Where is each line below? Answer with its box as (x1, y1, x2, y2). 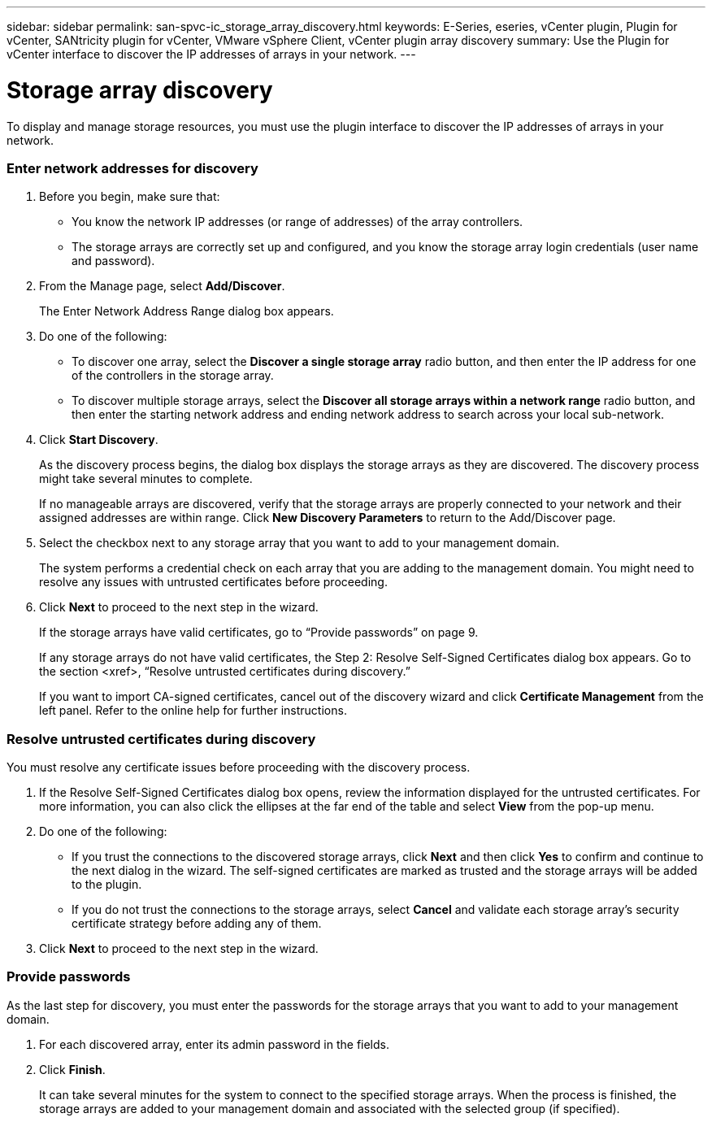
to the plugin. (72, 877, 142, 891)
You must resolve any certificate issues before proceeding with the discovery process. (7, 760, 471, 774)
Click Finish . (39, 1062, 106, 1076)
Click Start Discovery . (39, 433, 158, 447)
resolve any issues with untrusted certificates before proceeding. (39, 575, 388, 589)
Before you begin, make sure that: (39, 189, 220, 204)
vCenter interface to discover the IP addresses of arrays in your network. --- (7, 47, 416, 61)
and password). (72, 254, 155, 268)
